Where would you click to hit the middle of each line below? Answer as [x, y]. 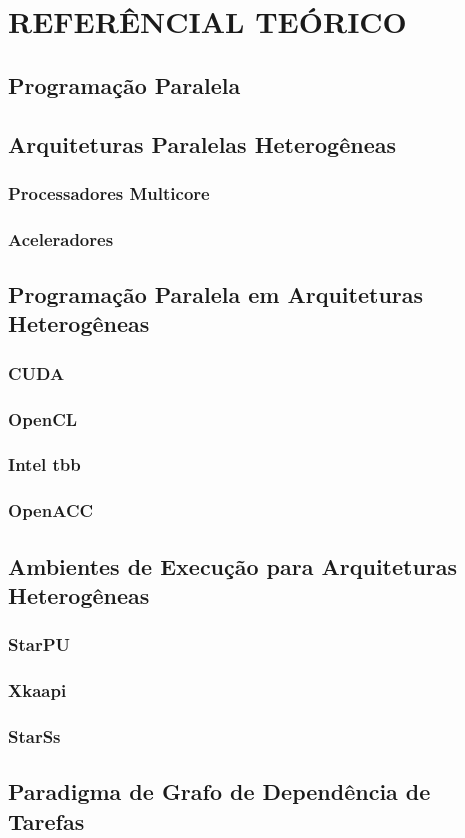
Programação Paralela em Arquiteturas [216, 294]
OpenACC [51, 510]
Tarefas [46, 820]
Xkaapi [37, 690]
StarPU [39, 644]
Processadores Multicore [109, 192]
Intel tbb [44, 464]
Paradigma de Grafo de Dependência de [219, 791]
